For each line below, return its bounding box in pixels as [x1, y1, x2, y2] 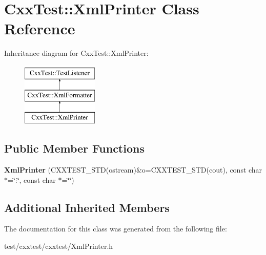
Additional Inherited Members [4, 199, 170, 215]
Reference [4, 18, 75, 39]
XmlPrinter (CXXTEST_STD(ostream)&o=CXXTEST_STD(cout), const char [4, 164, 262, 175]
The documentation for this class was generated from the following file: [4, 223, 227, 234]
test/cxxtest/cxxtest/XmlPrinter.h [4, 241, 113, 251]
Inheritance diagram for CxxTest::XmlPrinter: [4, 48, 149, 58]
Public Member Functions [4, 140, 145, 156]
